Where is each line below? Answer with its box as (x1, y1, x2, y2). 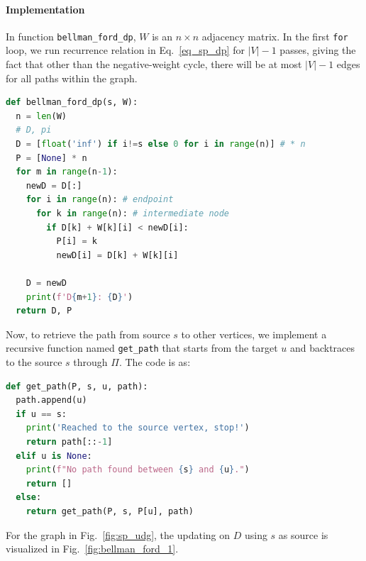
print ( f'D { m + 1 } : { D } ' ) (26, 291, 133, 302)
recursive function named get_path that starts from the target (6, 340, 278, 355)
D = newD (26, 277, 67, 288)
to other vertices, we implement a (181, 326, 327, 341)
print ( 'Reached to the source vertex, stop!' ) (26, 423, 250, 433)
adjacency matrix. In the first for (201, 28, 348, 43)
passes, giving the (279, 43, 356, 57)
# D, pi (16, 125, 52, 135)
